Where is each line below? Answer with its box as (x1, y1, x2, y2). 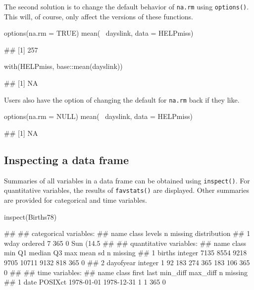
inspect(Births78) (4, 211, 57, 222)
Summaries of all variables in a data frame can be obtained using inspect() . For (4, 175, 250, 185)
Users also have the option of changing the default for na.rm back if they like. (4, 94, 240, 105)
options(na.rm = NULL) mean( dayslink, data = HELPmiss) (4, 111, 193, 121)
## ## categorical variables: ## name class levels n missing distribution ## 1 (4, 228, 251, 238)
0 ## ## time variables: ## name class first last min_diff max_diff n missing (4, 267, 248, 277)
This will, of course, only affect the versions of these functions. (4, 11, 194, 21)
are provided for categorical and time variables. (4, 194, 147, 205)
